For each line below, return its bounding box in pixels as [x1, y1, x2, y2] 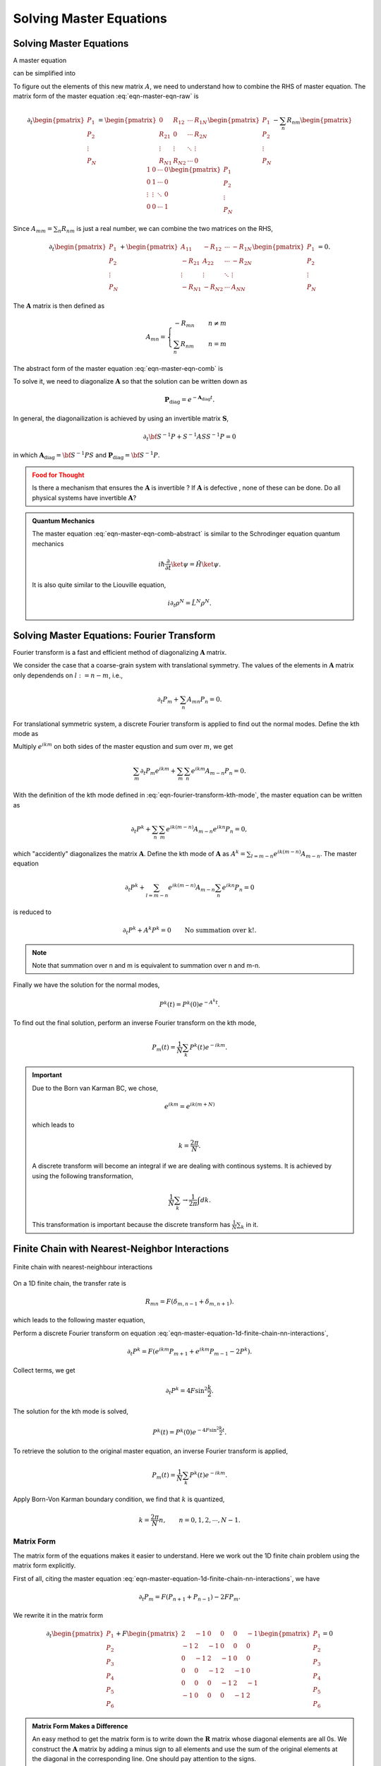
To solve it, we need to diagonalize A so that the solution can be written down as [13, 377, 248, 385]
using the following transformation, [32, 1171, 134, 1180]
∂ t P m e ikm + [140, 765, 176, 776]
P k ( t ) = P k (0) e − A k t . [159, 998, 220, 1009]
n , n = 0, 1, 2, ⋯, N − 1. [159, 1516, 241, 1524]
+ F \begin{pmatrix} [115, 1630, 179, 1638]
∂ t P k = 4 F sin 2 [165, 1385, 208, 1397]
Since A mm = [13, 224, 53, 235]
